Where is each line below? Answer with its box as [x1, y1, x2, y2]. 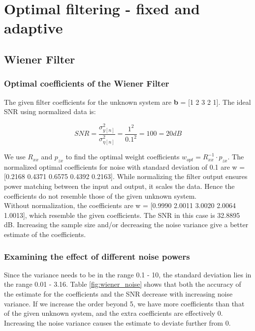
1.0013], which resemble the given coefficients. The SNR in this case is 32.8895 [4, 210, 240, 220]
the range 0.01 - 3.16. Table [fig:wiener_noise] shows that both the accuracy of [4, 279, 241, 289]
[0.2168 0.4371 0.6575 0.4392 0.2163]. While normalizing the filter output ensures [4, 171, 248, 181]
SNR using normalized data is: [4, 106, 96, 117]
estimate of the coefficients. [4, 229, 86, 240]
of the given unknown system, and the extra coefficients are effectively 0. [4, 308, 223, 318]
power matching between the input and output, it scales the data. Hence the [4, 181, 235, 191]
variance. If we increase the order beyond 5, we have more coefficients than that [4, 298, 245, 308]
